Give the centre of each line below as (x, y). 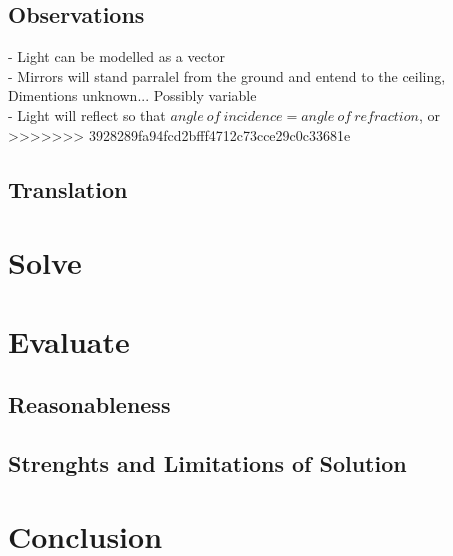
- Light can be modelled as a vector (116, 56)
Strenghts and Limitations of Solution (207, 462)
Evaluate (69, 340)
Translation (68, 188)
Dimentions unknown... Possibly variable (132, 95)
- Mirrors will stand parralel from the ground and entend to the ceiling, (227, 75)
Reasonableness (89, 404)
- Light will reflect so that (87, 114)
